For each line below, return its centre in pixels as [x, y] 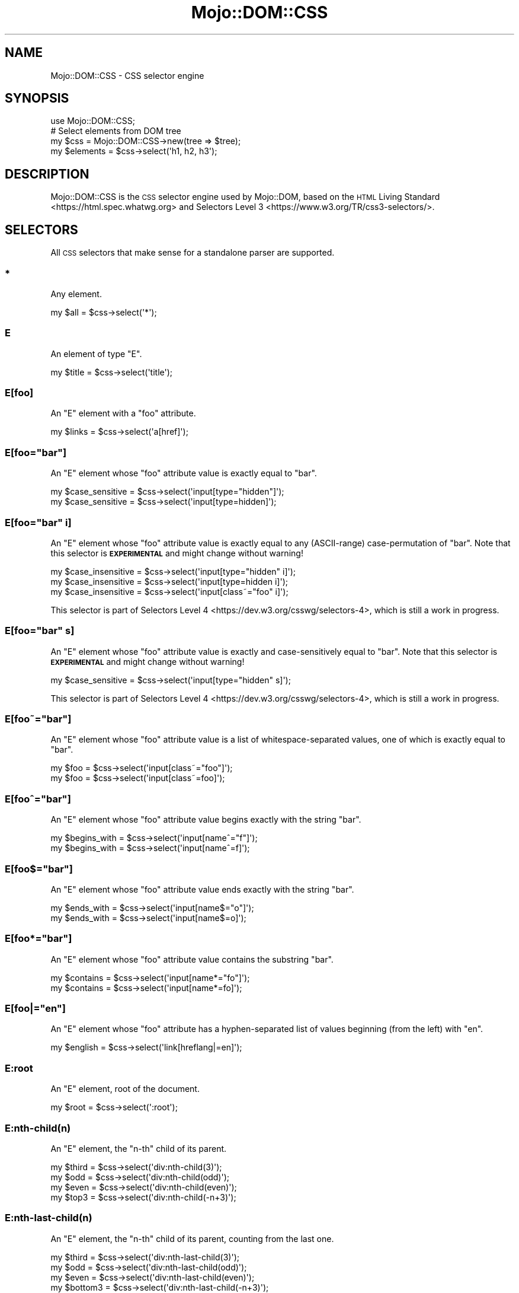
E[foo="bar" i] [38, 522]
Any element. [76, 294]
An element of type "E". [96, 353]
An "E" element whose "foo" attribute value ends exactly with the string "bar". [202, 889]
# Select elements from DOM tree [116, 131]
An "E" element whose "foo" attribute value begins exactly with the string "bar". [206, 820]
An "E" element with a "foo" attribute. [123, 413]
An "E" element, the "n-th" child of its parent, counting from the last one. [192, 1238]
